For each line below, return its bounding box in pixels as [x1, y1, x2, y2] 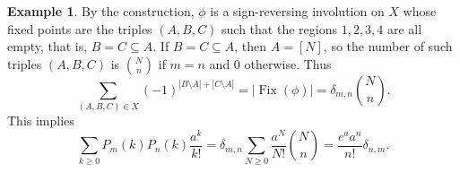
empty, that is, [7, 37, 88, 56]
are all [387, 19, 422, 38]
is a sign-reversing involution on [210, 2, 385, 20]
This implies [7, 111, 74, 130]
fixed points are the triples [7, 19, 152, 38]
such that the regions [221, 19, 337, 38]
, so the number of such [323, 37, 453, 56]
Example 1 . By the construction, [7, 2, 195, 20]
